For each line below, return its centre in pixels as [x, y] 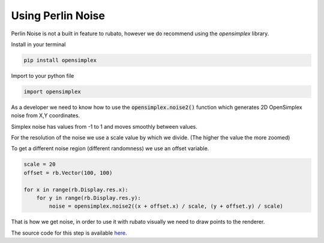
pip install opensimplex [60, 60]
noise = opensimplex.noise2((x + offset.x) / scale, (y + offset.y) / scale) [166, 206]
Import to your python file [43, 75]
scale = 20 [40, 164]
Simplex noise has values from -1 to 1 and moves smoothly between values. [104, 126]
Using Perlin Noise [58, 16]
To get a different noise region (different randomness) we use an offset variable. [110, 148]
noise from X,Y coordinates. [46, 116]
